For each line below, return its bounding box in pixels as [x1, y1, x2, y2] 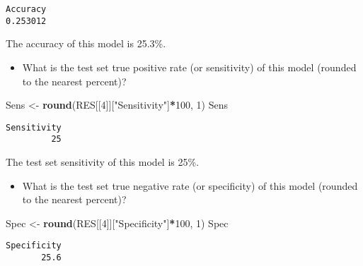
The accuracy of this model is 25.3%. [6, 36, 166, 51]
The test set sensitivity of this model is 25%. [6, 155, 200, 169]
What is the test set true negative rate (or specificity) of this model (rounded [22, 178, 358, 193]
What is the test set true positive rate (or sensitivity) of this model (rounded [22, 59, 357, 74]
